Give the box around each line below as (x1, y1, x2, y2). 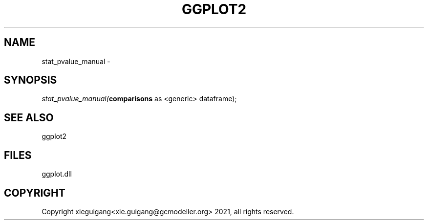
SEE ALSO (4, 111, 54, 124)
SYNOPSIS (4, 74, 57, 87)
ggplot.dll (42, 170, 72, 179)
